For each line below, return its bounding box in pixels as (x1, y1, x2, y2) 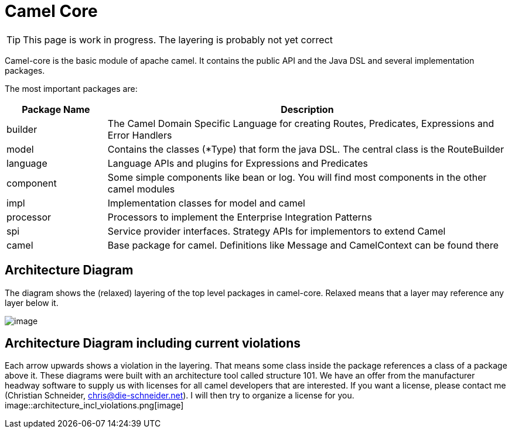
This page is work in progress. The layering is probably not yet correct (23, 33, 333, 46)
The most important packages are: (5, 83, 138, 94)
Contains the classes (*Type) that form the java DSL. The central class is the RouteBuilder (107, 143, 504, 155)
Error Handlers (107, 129, 172, 141)
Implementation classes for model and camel (107, 197, 305, 209)
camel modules (107, 183, 175, 195)
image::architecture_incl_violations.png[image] (5, 400, 184, 411)
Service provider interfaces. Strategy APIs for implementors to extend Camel (107, 225, 446, 237)
